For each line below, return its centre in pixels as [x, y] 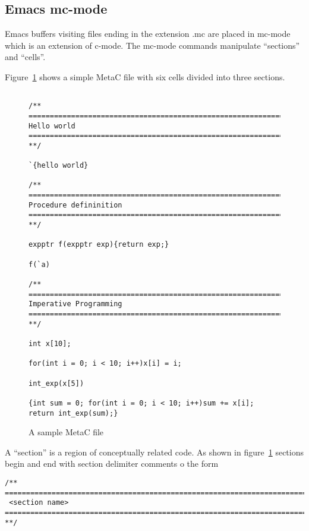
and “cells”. [25, 57]
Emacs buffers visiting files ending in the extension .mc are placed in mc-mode [148, 34]
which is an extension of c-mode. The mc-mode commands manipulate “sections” [152, 45]
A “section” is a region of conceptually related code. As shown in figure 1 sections [154, 452]
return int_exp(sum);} [73, 413]
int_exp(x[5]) [56, 383]
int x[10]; [50, 343]
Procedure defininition [75, 205]
